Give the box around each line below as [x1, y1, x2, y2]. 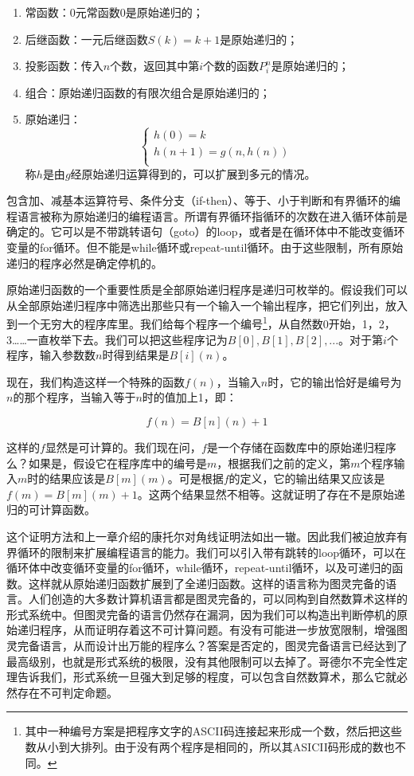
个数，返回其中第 [110, 57, 200, 74]
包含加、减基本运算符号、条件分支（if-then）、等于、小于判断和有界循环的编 [6, 192, 401, 209]
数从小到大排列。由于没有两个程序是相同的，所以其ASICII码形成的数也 [25, 739, 395, 755]
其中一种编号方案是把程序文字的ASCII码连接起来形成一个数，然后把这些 [25, 723, 402, 739]
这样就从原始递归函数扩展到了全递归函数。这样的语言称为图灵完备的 [28, 574, 385, 591]
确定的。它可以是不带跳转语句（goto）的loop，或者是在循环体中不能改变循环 [6, 223, 405, 240]
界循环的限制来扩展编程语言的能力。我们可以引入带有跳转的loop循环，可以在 [6, 543, 407, 560]
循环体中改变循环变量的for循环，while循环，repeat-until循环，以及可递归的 [6, 559, 393, 576]
